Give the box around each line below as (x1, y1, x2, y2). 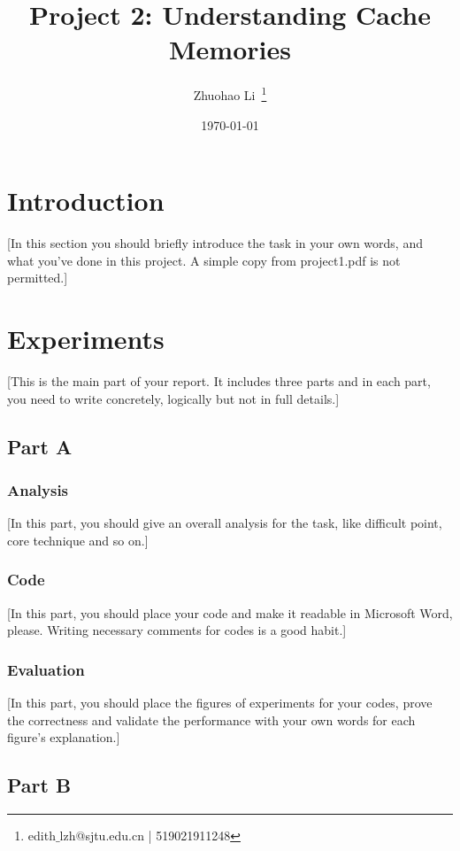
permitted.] (7, 268, 68, 287)
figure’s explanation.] (7, 728, 120, 747)
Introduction (7, 182, 165, 219)
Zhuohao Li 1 (193, 83, 267, 104)
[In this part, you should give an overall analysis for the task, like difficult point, (7, 514, 442, 532)
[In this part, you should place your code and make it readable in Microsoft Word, (7, 603, 453, 622)
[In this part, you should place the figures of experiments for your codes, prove (7, 693, 433, 711)
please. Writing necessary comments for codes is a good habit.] (7, 621, 347, 639)
